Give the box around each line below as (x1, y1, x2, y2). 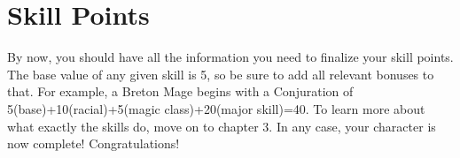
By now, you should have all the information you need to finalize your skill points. (7, 48, 454, 66)
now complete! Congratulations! (7, 134, 180, 153)
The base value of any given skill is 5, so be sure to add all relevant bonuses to (7, 64, 434, 83)
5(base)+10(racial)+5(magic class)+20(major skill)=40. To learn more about (7, 99, 425, 117)
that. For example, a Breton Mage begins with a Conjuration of (7, 82, 354, 101)
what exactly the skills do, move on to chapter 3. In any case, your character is (7, 117, 436, 135)
